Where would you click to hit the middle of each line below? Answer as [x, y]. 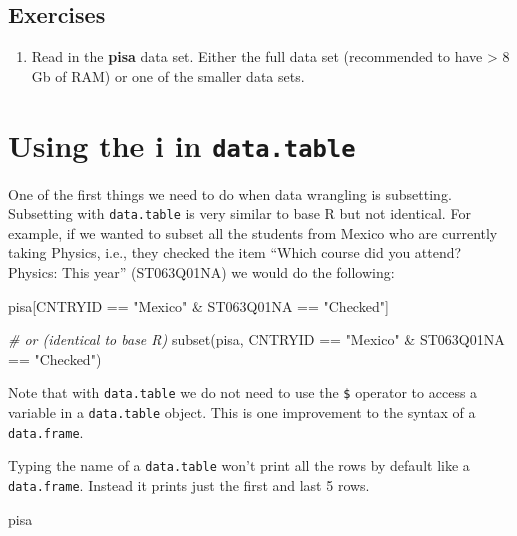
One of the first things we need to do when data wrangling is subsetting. [230, 193]
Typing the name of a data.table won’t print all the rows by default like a [239, 465]
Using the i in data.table [182, 144]
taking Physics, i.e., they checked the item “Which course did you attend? [235, 252]
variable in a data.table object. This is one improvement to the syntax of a [242, 412]
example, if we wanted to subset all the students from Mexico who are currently [253, 232]
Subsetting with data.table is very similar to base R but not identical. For [239, 213]
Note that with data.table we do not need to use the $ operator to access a [243, 392]
